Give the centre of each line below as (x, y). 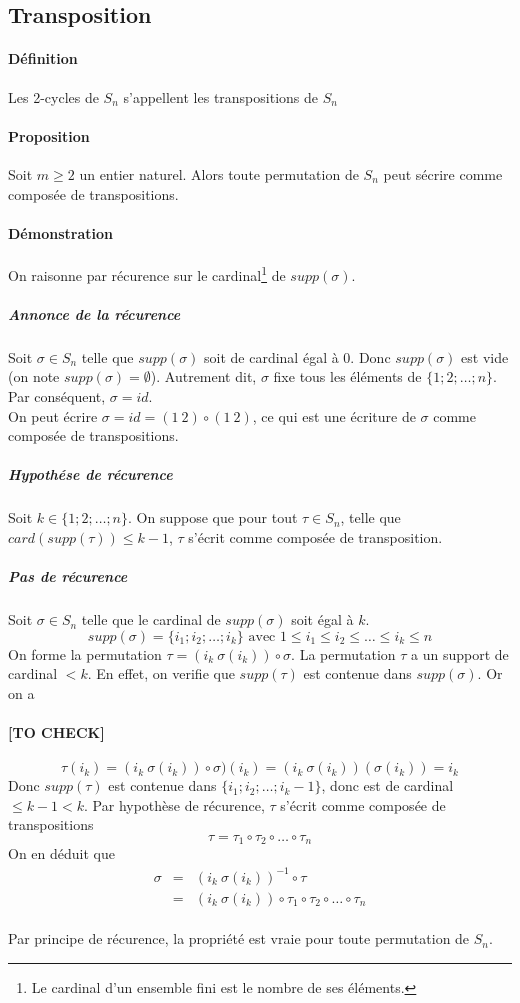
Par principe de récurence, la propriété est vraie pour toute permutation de (239, 938)
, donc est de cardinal (387, 785)
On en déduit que (61, 853)
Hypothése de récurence (90, 474)
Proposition (49, 135)
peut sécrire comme (443, 173)
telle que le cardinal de (151, 619)
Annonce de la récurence (94, 313)
